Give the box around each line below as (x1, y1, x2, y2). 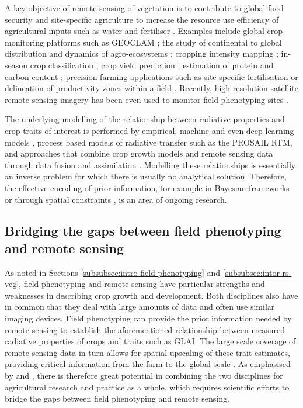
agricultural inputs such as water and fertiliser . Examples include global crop (5, 25, 283, 37)
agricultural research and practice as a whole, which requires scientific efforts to (5, 381, 290, 393)
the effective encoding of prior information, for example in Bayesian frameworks (5, 181, 290, 193)
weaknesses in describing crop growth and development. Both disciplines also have (5, 289, 298, 301)
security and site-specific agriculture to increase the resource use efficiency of (5, 13, 279, 25)
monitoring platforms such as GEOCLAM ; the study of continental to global (5, 36, 282, 48)
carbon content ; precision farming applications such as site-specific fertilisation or (5, 70, 298, 82)
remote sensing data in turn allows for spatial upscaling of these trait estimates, (5, 346, 290, 358)
